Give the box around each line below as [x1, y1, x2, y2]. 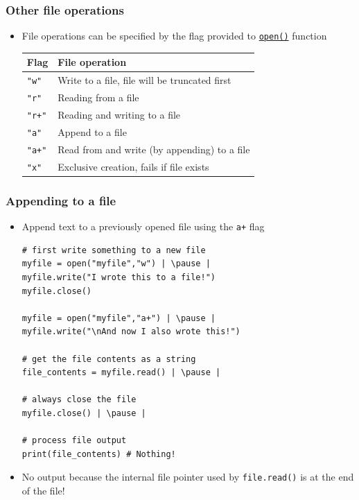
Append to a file [58, 124, 127, 139]
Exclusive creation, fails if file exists [58, 159, 209, 173]
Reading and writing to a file [58, 107, 181, 122]
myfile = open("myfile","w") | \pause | [21, 259, 211, 269]
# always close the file [21, 395, 137, 405]
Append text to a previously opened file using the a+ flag [21, 219, 265, 234]
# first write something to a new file [21, 245, 206, 255]
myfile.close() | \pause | [21, 408, 146, 418]
